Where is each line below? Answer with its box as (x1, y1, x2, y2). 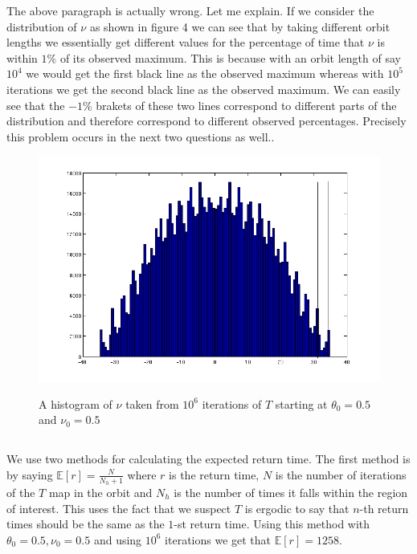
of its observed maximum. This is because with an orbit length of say (59, 49, 401, 66)
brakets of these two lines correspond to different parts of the (96, 96, 397, 113)
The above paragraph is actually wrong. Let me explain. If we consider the (6, 2, 374, 18)
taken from (125, 395, 179, 412)
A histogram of (39, 395, 112, 412)
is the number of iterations (275, 466, 407, 483)
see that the (6, 96, 65, 113)
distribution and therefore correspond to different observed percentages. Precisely (6, 112, 407, 129)
